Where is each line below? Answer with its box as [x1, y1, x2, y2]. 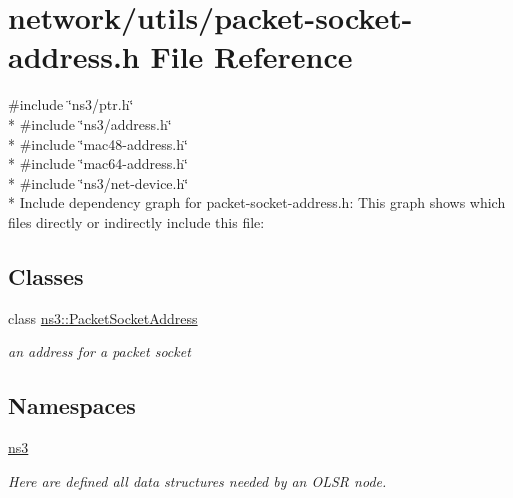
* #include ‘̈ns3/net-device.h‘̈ [8, 172, 189, 193]
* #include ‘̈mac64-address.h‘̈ [8, 153, 188, 174]
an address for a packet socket [8, 341, 191, 362]
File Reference [150, 36, 353, 77]
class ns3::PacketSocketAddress [8, 307, 198, 328]
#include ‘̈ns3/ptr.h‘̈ [8, 94, 134, 115]
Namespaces [8, 390, 136, 421]
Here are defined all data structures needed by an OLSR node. [8, 470, 387, 491]
